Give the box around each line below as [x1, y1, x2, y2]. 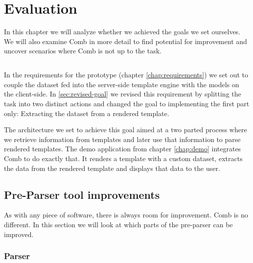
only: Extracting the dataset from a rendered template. [4, 108, 169, 118]
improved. [4, 229, 34, 239]
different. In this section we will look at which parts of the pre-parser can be [4, 219, 233, 230]
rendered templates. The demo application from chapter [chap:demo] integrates [4, 143, 241, 154]
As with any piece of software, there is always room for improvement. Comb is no [4, 210, 248, 220]
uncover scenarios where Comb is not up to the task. [4, 46, 161, 56]
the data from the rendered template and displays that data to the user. [4, 163, 220, 173]
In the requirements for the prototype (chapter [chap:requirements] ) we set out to [4, 70, 249, 80]
